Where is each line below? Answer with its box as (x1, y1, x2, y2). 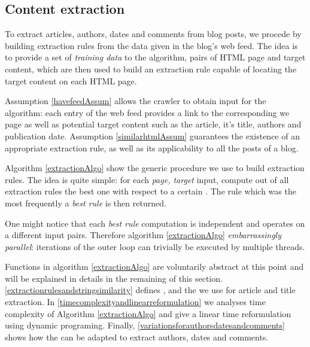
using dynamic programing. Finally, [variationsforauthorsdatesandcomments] (5, 319, 285, 331)
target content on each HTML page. (5, 74, 137, 87)
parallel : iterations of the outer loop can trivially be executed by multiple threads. (5, 240, 305, 252)
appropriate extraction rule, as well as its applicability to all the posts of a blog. (5, 141, 299, 154)
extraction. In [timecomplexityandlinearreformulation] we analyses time (5, 296, 266, 308)
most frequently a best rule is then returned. (5, 196, 166, 209)
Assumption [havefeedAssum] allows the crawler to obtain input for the (5, 95, 266, 107)
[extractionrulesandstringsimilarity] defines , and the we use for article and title (5, 284, 296, 296)
